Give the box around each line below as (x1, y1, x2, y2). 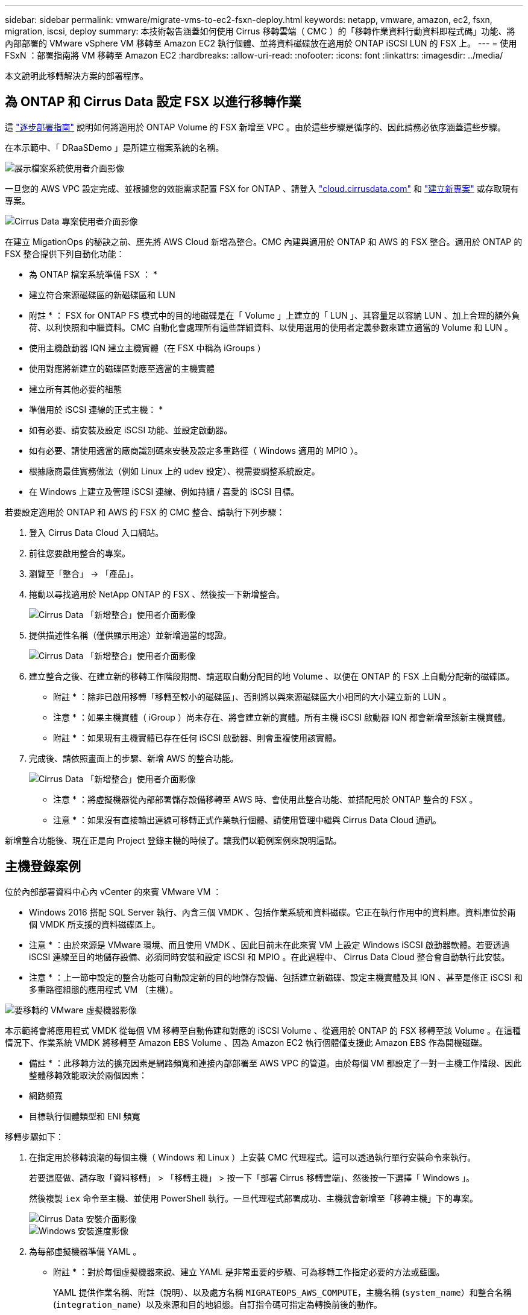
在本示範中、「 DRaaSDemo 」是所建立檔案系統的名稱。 (5, 142, 224, 153)
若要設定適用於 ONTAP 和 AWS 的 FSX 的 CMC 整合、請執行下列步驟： (5, 506, 285, 517)
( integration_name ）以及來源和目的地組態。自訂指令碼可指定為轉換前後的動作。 (53, 1299, 382, 1310)
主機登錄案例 (5, 859, 81, 874)
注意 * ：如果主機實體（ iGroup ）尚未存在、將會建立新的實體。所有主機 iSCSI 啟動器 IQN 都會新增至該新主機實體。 (53, 712, 511, 722)
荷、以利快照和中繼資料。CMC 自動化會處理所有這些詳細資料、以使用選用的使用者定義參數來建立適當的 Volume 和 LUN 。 (29, 322, 514, 333)
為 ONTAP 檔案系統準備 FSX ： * (29, 269, 158, 279)
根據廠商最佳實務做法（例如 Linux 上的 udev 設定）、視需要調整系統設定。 (29, 465, 320, 476)
